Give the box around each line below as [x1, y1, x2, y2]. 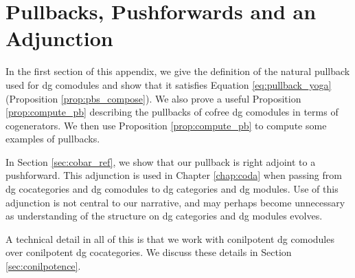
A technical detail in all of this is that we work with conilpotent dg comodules [5, 231, 334, 246]
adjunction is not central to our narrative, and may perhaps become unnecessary [5, 195, 345, 209]
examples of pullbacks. [5, 131, 100, 146]
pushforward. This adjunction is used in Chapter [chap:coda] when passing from [5, 168, 342, 182]
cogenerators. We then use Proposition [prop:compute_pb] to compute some [5, 118, 327, 132]
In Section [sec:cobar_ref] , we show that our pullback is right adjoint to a [5, 154, 316, 169]
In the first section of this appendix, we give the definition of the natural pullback [5, 64, 350, 78]
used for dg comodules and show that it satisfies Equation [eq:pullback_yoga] [5, 77, 332, 92]
